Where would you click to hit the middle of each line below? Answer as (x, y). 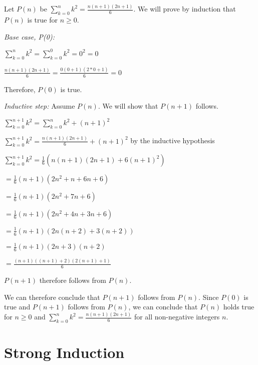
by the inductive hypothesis (173, 140)
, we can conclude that (163, 307)
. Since (209, 297)
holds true (239, 307)
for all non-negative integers (177, 317)
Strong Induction (64, 352)
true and (17, 307)
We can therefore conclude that (52, 297)
